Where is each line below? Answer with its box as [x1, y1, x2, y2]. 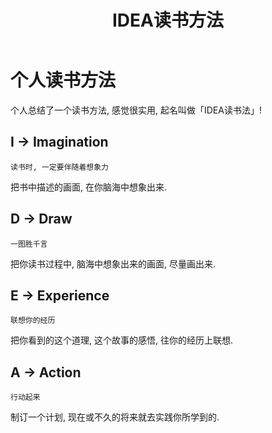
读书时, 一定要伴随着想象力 [10, 162, 110, 172]
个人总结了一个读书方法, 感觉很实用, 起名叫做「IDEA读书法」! [10, 104, 262, 116]
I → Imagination [10, 134, 109, 151]
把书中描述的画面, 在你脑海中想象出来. [10, 181, 168, 193]
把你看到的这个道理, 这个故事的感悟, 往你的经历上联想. [10, 334, 233, 346]
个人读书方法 [10, 69, 117, 92]
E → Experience [10, 287, 110, 304]
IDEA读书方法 [112, 9, 224, 32]
